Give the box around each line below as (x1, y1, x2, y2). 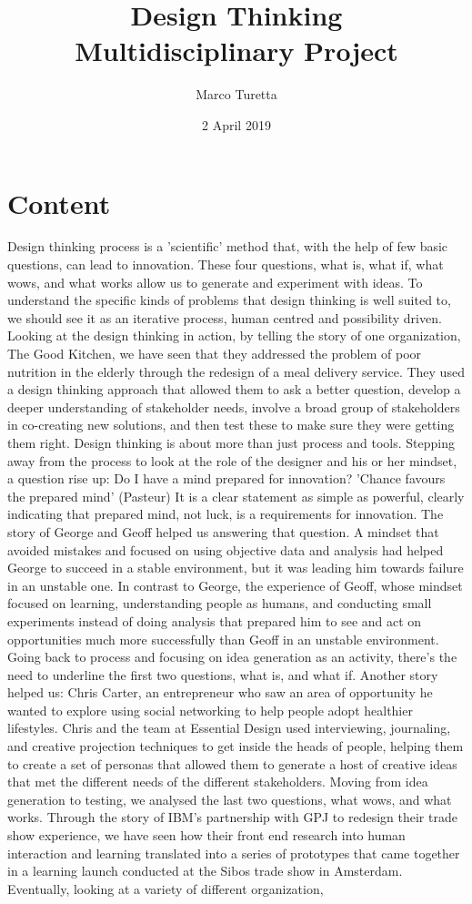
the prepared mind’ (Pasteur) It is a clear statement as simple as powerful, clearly (7, 486, 465, 505)
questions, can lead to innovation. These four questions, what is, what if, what (7, 255, 444, 274)
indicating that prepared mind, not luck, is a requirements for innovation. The (7, 504, 444, 523)
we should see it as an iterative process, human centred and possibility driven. (7, 308, 442, 327)
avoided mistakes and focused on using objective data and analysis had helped (7, 540, 444, 559)
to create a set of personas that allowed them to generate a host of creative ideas (7, 754, 457, 773)
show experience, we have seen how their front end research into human (7, 826, 406, 845)
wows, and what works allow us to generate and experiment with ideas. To (7, 272, 423, 291)
